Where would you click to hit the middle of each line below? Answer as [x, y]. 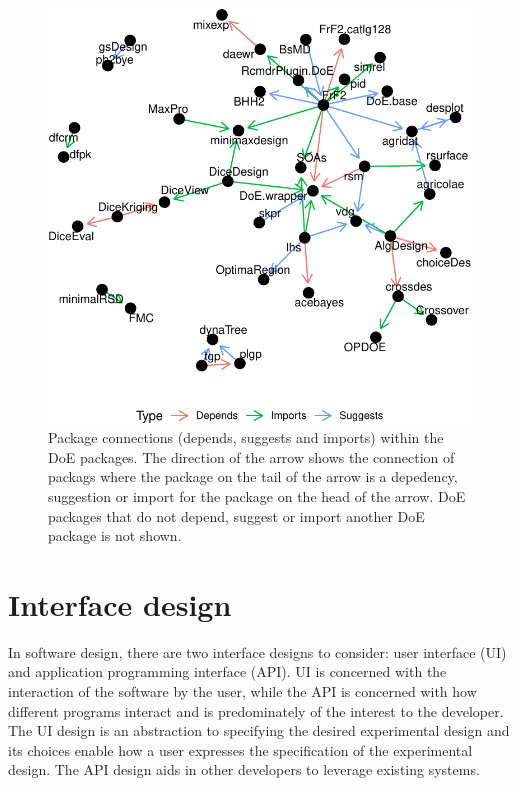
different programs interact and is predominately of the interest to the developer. [256, 710]
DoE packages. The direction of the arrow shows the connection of [251, 456]
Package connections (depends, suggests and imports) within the [246, 437]
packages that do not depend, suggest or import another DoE [236, 515]
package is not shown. [115, 535]
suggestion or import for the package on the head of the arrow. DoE [257, 495]
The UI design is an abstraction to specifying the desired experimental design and [259, 730]
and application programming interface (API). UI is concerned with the [227, 671]
